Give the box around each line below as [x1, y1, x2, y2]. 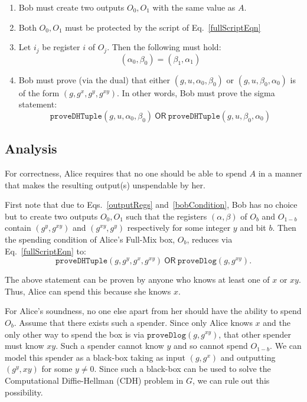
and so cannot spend [174, 339, 248, 352]
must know [5, 339, 44, 352]
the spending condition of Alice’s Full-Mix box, [5, 233, 175, 245]
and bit [240, 221, 266, 234]
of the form [18, 86, 60, 99]
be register [42, 41, 80, 53]
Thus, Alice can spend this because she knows [5, 285, 171, 297]
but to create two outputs [5, 210, 98, 222]
